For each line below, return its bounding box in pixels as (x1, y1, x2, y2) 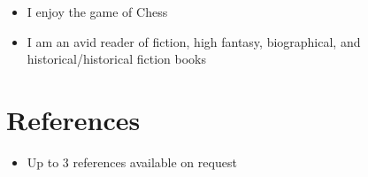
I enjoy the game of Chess (27, 3, 168, 20)
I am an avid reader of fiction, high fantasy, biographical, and (27, 32, 361, 50)
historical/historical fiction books (27, 50, 206, 68)
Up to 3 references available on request (27, 152, 237, 171)
